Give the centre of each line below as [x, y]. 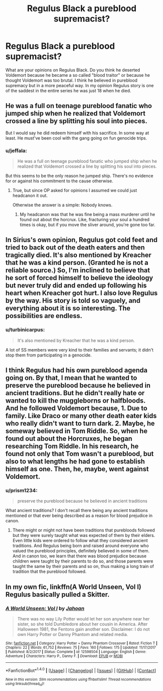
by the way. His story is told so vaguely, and [73, 301]
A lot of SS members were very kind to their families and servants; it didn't [80, 350]
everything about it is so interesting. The [68, 309]
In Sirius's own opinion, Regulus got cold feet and [81, 240]
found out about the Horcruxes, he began [69, 439]
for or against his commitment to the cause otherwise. [59, 181]
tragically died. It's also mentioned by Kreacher [78, 255]
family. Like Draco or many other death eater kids [81, 416]
